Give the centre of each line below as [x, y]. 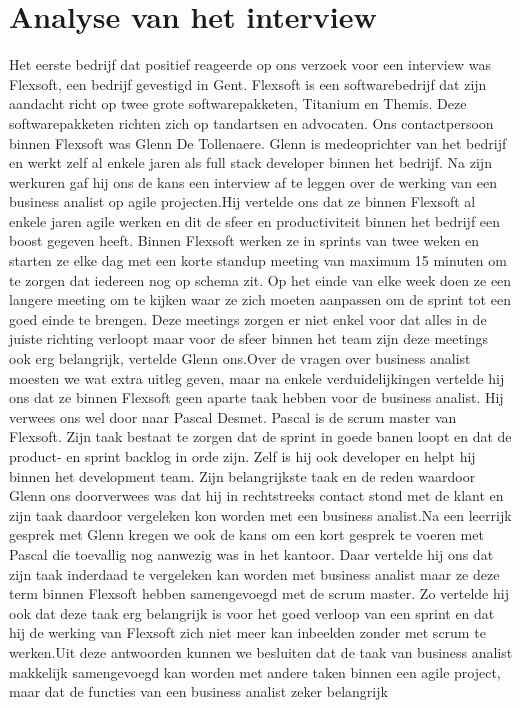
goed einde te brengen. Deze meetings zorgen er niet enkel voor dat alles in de [248, 318]
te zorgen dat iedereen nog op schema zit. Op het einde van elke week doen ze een [260, 279]
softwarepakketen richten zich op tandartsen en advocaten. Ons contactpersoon [251, 122]
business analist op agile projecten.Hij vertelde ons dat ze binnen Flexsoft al [242, 201]
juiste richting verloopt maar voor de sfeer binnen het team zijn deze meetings [249, 338]
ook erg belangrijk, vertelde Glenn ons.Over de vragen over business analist [240, 358]
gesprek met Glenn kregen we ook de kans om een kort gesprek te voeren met [246, 534]
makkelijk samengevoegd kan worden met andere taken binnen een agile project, [255, 671]
